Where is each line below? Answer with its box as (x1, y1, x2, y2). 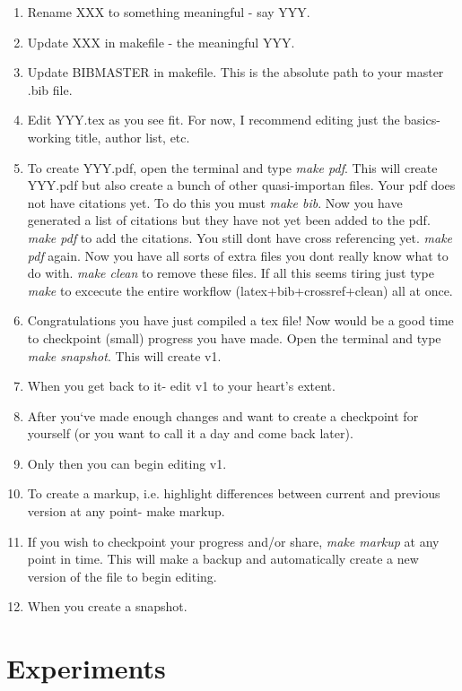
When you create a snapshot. (27, 597, 187, 616)
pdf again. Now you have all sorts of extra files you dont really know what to (27, 246, 449, 264)
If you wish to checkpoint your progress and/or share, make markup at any (27, 531, 440, 550)
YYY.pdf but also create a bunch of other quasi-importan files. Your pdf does (27, 176, 456, 194)
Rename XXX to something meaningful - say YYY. (27, 3, 310, 21)
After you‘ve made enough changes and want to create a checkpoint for (27, 406, 419, 425)
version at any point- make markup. (27, 502, 225, 521)
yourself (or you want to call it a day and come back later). (27, 424, 353, 443)
